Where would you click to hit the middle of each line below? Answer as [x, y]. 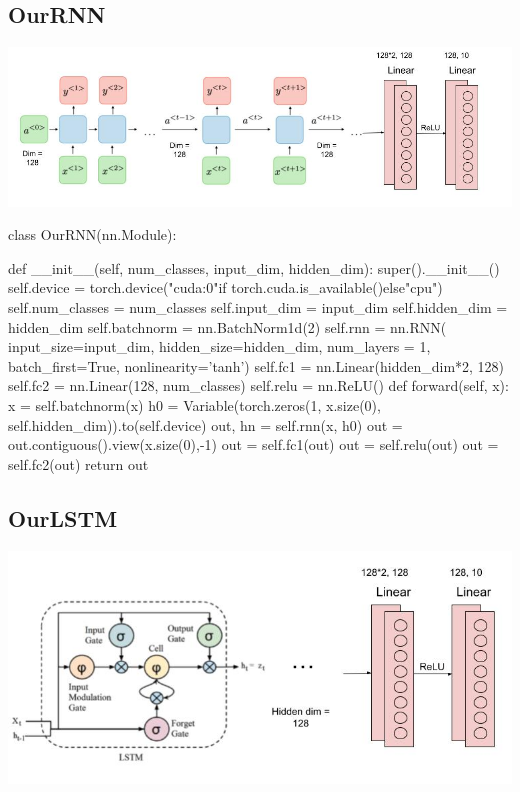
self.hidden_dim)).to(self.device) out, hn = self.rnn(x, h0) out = [205, 424]
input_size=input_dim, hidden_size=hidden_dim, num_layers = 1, [219, 346]
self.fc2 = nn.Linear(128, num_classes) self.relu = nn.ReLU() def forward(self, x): [258, 385]
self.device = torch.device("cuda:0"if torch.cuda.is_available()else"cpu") [225, 287]
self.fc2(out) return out [78, 463]
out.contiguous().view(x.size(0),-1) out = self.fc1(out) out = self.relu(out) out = [253, 444]
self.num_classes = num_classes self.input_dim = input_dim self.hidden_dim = [258, 307]
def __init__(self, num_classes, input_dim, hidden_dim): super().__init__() [254, 267]
